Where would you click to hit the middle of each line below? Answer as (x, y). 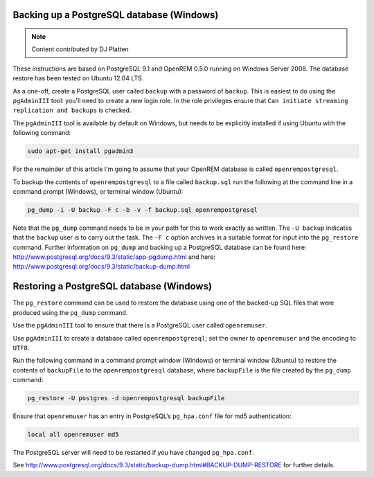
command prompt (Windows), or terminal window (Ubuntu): (98, 191)
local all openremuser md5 (73, 435)
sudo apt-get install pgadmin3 (81, 151)
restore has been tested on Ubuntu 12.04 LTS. (78, 78)
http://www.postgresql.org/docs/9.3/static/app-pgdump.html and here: (114, 257)
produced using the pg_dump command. (70, 312)
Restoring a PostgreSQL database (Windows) (113, 286)
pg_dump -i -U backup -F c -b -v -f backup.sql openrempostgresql (142, 210)
